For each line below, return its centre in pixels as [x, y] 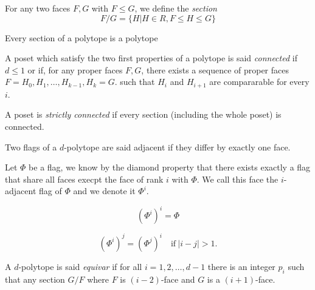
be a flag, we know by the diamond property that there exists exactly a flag [170, 167]
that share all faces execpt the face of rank [84, 179]
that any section [35, 279]
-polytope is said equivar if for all [80, 266]
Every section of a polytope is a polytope [81, 37]
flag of [50, 191]
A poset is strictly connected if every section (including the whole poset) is [143, 114]
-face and [178, 279]
